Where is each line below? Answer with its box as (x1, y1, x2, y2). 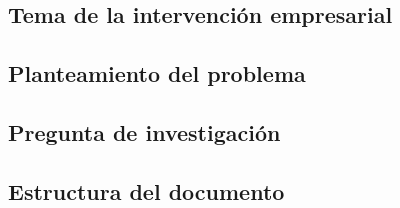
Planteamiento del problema (8, 58, 306, 89)
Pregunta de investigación (8, 116, 281, 147)
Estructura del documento (8, 175, 285, 206)
